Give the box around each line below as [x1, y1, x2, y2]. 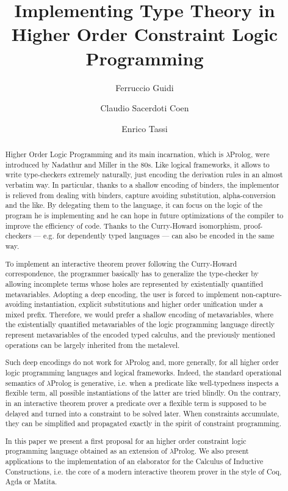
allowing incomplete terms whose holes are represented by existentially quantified [5, 278, 264, 289]
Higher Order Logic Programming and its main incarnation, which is [5, 149, 224, 160]
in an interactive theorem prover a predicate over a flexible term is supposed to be [5, 397, 267, 408]
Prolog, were [230, 149, 270, 160]
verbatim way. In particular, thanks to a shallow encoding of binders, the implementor [5, 180, 279, 190]
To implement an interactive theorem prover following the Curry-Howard [5, 258, 237, 268]
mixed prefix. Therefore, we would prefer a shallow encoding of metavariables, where [5, 309, 274, 319]
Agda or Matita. [5, 476, 57, 487]
